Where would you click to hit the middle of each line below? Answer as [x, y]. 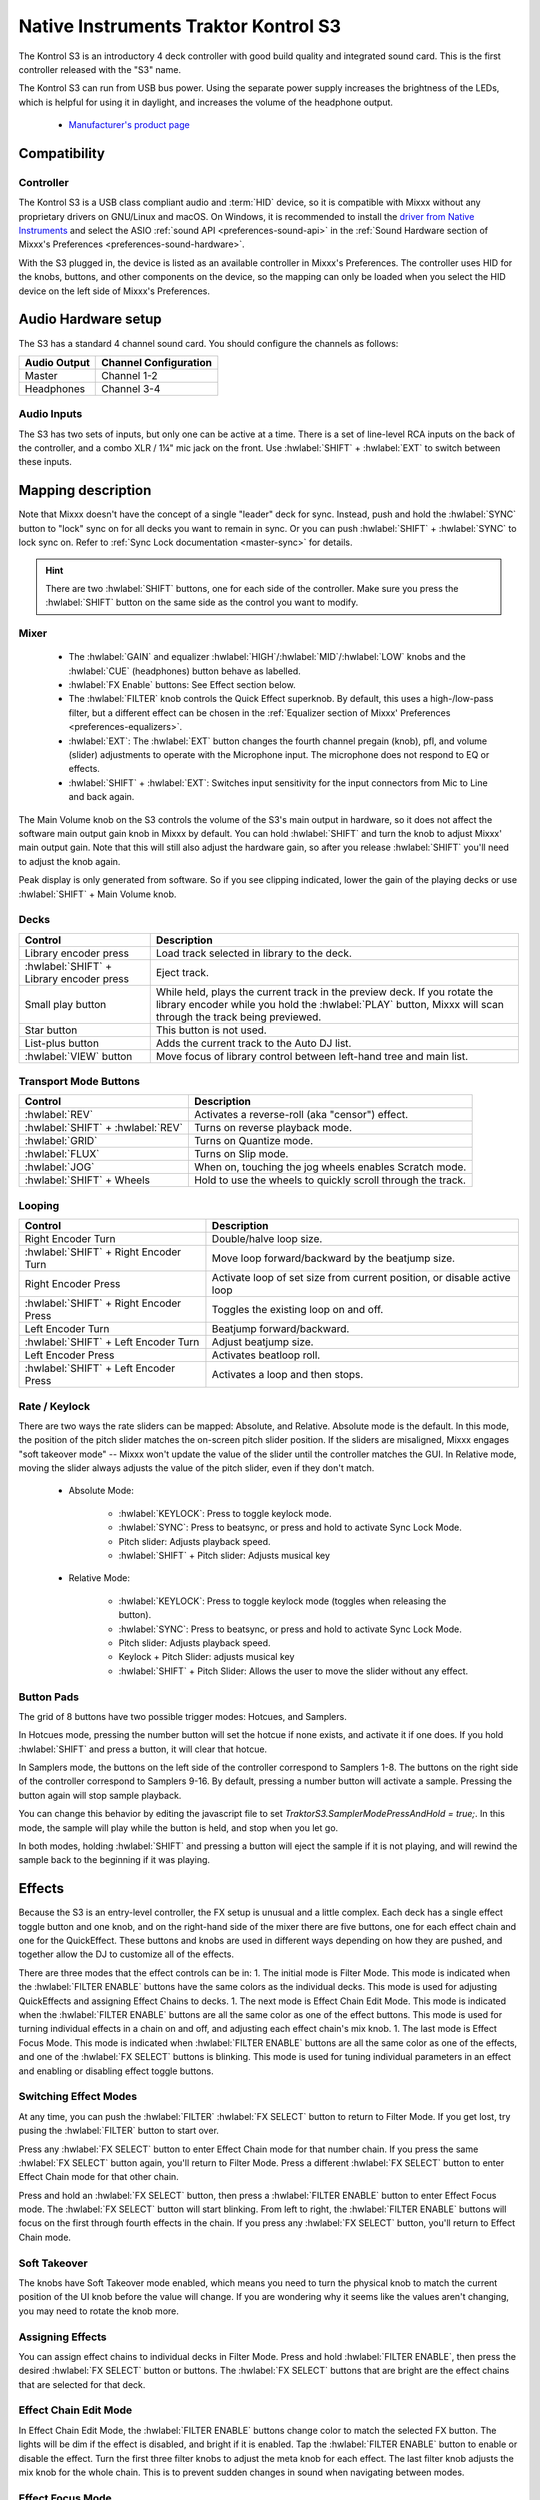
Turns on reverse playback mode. [272, 1128]
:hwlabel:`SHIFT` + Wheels [87, 1180]
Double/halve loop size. [267, 1239]
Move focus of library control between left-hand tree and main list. [312, 1056]
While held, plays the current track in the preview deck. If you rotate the [324, 992]
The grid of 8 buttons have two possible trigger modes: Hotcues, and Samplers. [182, 1716]
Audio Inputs [50, 414]
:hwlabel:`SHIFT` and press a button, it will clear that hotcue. [143, 1749]
